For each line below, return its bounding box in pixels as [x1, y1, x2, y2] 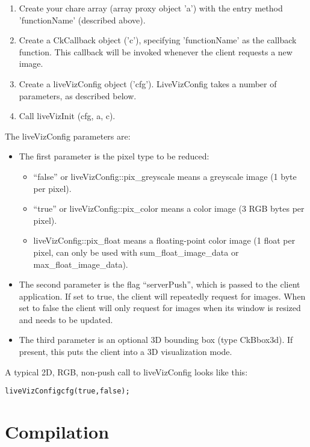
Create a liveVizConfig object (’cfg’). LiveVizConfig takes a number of [19, 77, 277, 90]
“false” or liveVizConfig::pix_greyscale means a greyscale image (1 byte [33, 170, 297, 182]
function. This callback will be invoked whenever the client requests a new [19, 45, 293, 58]
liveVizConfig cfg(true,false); [5, 387, 130, 396]
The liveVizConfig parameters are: [5, 129, 131, 142]
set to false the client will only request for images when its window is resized [19, 301, 301, 314]
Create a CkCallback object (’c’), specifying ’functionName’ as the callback [19, 34, 297, 46]
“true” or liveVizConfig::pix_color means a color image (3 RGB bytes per [33, 202, 305, 215]
